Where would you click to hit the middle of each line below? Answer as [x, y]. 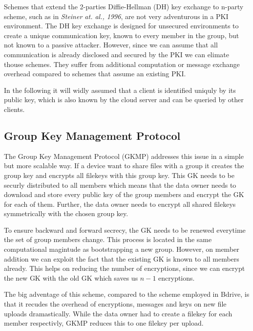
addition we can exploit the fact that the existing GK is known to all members [122, 258]
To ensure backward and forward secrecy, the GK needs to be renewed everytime [125, 230]
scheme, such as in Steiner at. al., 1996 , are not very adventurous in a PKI [116, 16]
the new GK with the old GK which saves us [71, 277]
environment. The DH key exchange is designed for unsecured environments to [121, 26]
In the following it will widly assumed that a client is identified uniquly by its [120, 90]
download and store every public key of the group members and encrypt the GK [124, 194]
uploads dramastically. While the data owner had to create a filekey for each [118, 313]
